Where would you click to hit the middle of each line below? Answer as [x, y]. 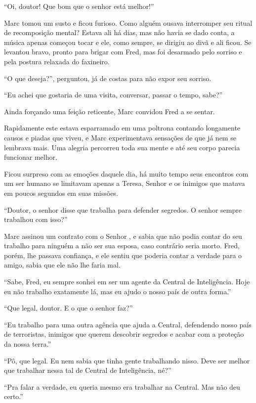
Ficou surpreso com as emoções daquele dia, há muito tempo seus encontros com [126, 173]
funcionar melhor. [31, 157]
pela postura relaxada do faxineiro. [57, 61]
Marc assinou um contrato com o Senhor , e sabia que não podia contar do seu [123, 236]
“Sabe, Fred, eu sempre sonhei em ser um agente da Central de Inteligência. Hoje [127, 282]
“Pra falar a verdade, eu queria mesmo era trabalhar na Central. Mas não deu [122, 386]
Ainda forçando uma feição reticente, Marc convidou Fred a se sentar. [109, 111]
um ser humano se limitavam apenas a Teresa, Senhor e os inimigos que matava [125, 183]
